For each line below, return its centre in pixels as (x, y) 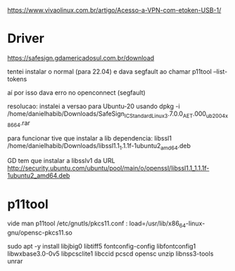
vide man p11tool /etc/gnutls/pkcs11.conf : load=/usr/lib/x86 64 (97, 224)
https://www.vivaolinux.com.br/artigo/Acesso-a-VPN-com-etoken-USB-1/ (114, 10)
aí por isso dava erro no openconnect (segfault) (76, 92)
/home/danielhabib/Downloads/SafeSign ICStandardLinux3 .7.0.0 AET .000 (107, 114)
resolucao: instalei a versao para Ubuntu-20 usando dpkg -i (94, 106)
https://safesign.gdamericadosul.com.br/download (81, 58)
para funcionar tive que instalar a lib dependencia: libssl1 (90, 138)
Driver (26, 39)
